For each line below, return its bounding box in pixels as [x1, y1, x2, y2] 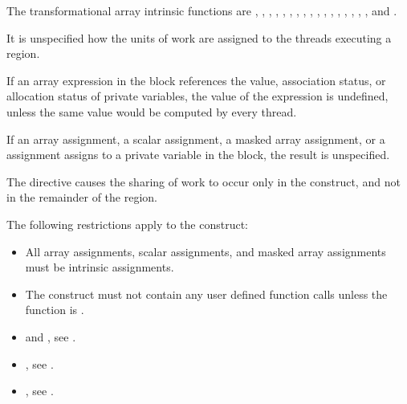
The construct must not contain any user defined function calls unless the [25, 285, 388, 302]
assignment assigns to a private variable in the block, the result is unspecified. [6, 146, 390, 163]
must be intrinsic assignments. [25, 259, 174, 275]
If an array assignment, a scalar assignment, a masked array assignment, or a [6, 130, 385, 147]
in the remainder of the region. [6, 189, 157, 206]
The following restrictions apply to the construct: [6, 215, 248, 232]
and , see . [25, 328, 76, 345]
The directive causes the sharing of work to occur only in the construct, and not [6, 173, 401, 190]
